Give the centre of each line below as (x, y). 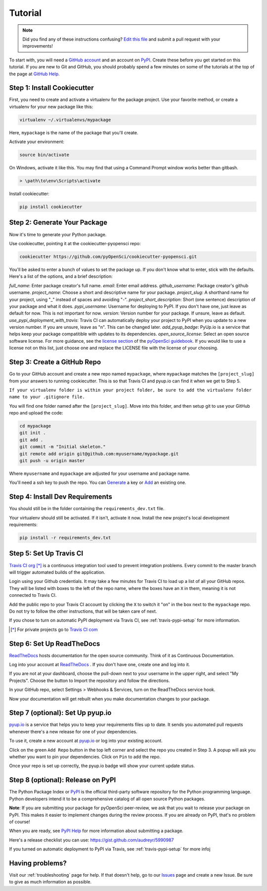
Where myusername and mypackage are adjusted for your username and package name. (100, 473)
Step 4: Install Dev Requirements (61, 497)
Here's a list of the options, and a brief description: (61, 276)
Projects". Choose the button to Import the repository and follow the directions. (89, 681)
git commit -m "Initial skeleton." (63, 447)
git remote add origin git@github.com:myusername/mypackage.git (99, 454)
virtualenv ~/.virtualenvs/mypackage (65, 120)
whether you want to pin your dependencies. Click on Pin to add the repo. (85, 757)
